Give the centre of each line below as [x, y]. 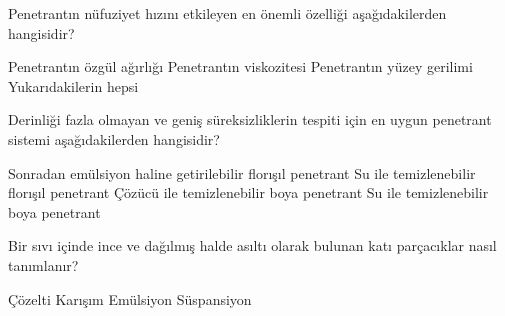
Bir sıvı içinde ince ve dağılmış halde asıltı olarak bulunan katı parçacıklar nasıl [252, 245]
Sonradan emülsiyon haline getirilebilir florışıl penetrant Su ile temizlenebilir [242, 172]
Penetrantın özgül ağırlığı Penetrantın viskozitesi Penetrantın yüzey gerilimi [240, 66]
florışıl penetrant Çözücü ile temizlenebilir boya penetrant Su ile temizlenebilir [248, 192]
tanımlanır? [43, 264]
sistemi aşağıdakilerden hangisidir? [114, 138]
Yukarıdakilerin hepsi [73, 85]
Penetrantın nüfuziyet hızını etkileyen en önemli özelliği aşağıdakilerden [227, 13]
